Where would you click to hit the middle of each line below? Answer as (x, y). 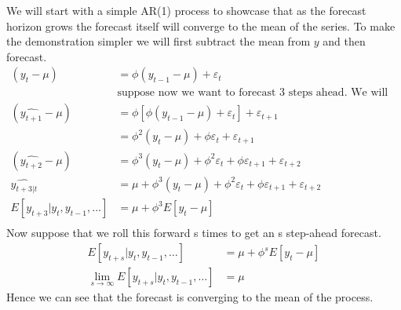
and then (344, 41)
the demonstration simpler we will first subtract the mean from (159, 41)
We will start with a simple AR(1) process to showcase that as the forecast (186, 10)
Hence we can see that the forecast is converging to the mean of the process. (190, 297)
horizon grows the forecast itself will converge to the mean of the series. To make (201, 26)
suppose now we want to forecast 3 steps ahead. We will (253, 93)
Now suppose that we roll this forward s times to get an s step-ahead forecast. (194, 233)
